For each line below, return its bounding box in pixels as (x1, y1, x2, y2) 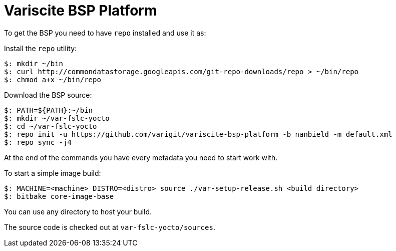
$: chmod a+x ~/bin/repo (4, 75, 101, 84)
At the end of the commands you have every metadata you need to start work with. (4, 153, 278, 162)
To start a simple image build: (4, 168, 101, 177)
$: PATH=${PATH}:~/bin (4, 106, 93, 114)
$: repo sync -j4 (4, 138, 72, 146)
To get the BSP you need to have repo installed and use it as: (4, 28, 206, 37)
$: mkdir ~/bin (4, 59, 64, 68)
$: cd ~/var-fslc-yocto (4, 122, 97, 130)
